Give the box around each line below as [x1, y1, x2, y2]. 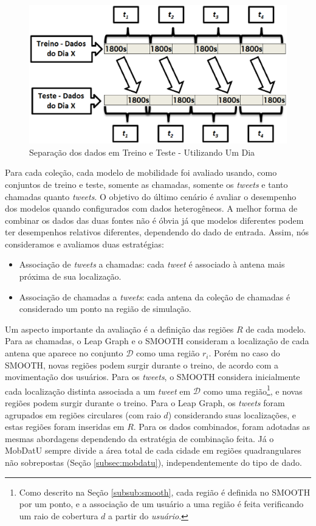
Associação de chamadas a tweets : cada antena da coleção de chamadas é [19, 290, 290, 303]
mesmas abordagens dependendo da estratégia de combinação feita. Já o [5, 432, 274, 445]
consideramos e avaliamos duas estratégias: [5, 237, 164, 250]
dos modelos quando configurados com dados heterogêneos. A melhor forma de [5, 202, 298, 215]
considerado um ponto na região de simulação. [19, 302, 191, 315]
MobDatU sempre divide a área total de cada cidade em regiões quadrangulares [5, 444, 301, 457]
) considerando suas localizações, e [168, 408, 296, 421]
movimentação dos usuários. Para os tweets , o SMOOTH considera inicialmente [5, 370, 300, 383]
